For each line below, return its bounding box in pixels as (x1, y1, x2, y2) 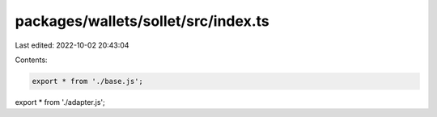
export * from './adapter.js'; (15, 97, 105, 107)
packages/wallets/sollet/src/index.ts (15, 12, 270, 30)
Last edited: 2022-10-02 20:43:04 (15, 40, 129, 50)
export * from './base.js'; (32, 77, 143, 86)
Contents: (15, 55, 48, 65)
